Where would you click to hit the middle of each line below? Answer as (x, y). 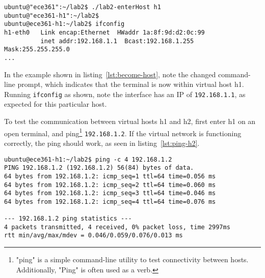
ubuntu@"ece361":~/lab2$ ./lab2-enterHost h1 (83, 7)
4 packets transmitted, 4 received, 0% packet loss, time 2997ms (117, 227)
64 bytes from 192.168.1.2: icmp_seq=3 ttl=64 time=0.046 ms (110, 193)
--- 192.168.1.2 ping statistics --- (68, 219)
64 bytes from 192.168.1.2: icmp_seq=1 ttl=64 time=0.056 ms (110, 176)
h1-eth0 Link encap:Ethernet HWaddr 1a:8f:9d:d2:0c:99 (104, 32)
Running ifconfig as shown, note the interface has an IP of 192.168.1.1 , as (125, 94)
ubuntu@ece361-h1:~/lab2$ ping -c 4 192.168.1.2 (88, 159)
